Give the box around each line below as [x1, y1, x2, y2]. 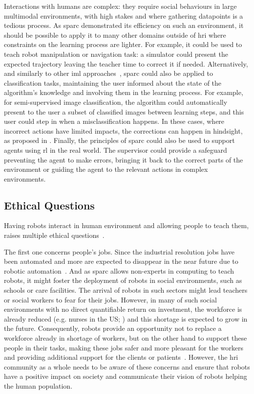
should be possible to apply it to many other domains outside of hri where [4, 29, 226, 40]
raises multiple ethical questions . [4, 230, 105, 240]
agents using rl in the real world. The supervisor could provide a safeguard [4, 144, 227, 155]
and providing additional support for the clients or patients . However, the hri [4, 352, 238, 362]
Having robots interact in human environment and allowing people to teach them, [4, 220, 249, 231]
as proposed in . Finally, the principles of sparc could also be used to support [4, 135, 235, 145]
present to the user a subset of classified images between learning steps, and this [4, 106, 244, 116]
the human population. [4, 380, 73, 391]
